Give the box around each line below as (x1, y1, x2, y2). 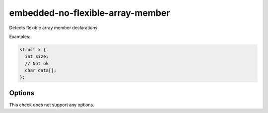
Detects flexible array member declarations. (9, 25, 99, 31)
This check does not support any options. (9, 102, 94, 108)
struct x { (19, 47, 46, 52)
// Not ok (25, 61, 49, 66)
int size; (25, 54, 49, 59)
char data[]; (25, 68, 57, 74)
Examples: (9, 34, 31, 39)
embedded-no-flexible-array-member (9, 7, 170, 18)
